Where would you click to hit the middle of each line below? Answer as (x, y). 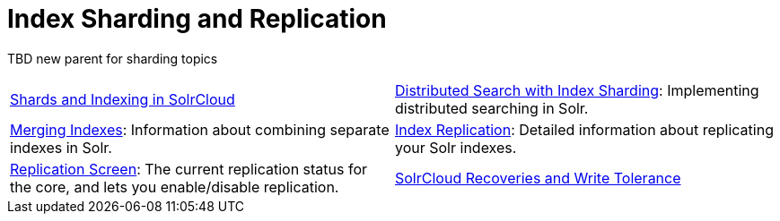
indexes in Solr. (61, 147)
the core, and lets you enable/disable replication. (175, 187)
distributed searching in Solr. (492, 108)
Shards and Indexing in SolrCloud (123, 99)
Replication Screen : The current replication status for (189, 169)
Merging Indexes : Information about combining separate (200, 129)
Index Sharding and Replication (197, 19)
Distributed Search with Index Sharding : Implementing (577, 90)
